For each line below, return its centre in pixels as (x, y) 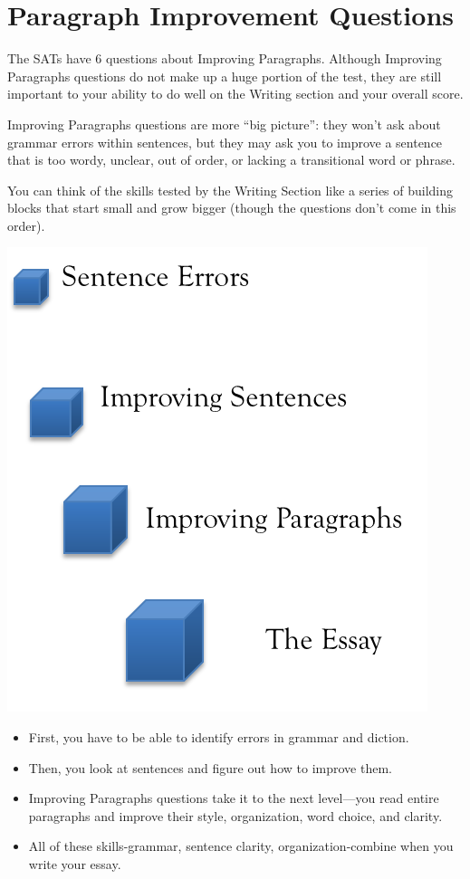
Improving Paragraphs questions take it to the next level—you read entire (234, 798)
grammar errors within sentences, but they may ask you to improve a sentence (225, 142)
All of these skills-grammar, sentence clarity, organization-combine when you (241, 846)
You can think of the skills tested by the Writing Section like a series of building (230, 190)
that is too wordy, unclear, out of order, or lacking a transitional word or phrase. (231, 160)
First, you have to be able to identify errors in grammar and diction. (219, 737)
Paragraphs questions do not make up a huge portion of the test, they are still (225, 76)
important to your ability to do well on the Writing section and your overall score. (235, 94)
